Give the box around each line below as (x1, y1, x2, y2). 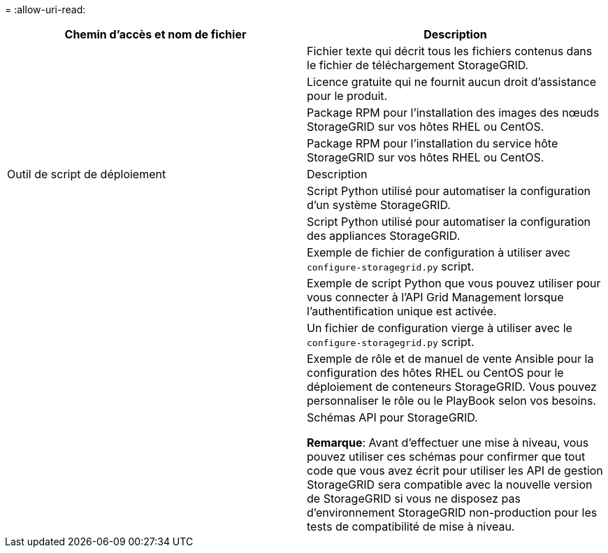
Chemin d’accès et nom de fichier (64, 27, 247, 41)
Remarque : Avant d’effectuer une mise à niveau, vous (307, 436, 589, 450)
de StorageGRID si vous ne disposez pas (307, 491, 521, 505)
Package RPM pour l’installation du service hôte (307, 136, 558, 150)
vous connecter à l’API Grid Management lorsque (307, 290, 564, 304)
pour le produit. (307, 89, 388, 103)
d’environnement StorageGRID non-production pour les (307, 505, 598, 519)
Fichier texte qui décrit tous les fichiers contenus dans (307, 44, 593, 58)
